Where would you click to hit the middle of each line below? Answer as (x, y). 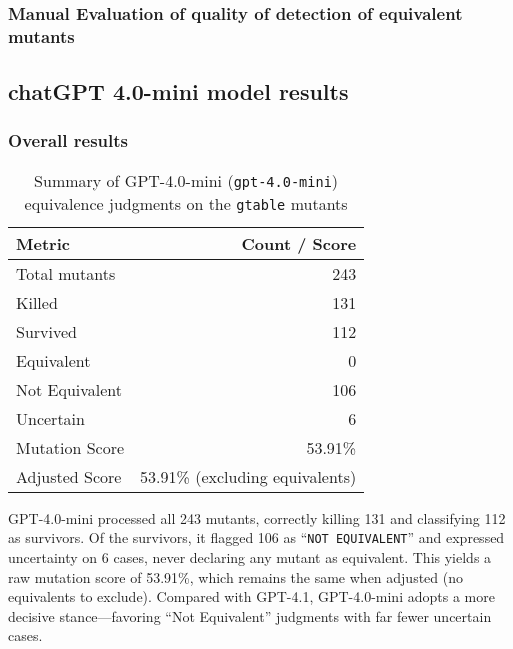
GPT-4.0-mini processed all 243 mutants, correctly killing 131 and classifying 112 (257, 517)
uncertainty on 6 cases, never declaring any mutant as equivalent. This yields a (250, 557)
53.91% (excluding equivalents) (248, 476)
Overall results (68, 140)
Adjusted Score (69, 476)
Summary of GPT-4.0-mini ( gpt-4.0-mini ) (186, 180)
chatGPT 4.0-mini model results (178, 91)
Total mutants (66, 273)
